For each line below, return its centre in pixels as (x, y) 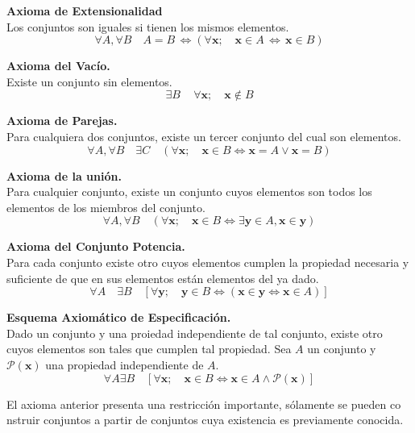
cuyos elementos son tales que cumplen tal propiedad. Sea (149, 349)
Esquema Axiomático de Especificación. (119, 317)
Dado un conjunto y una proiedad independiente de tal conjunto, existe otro (195, 333)
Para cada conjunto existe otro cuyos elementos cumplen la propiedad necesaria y (208, 262)
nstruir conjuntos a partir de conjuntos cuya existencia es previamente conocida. (205, 420)
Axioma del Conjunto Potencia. (96, 246)
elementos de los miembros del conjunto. (106, 207)
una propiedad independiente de (124, 364)
